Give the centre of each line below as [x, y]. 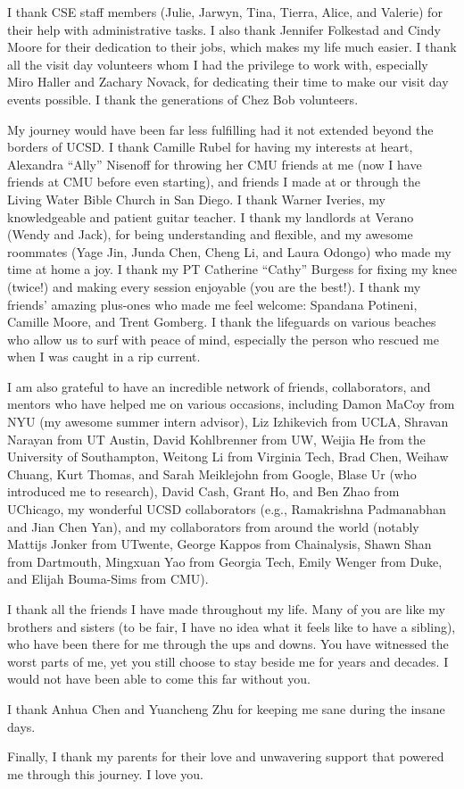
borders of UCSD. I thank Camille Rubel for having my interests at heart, [210, 147]
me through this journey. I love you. [105, 773]
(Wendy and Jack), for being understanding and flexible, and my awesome [210, 234]
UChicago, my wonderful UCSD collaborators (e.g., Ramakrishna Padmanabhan [227, 509]
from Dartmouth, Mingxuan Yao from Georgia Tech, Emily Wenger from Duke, [225, 561]
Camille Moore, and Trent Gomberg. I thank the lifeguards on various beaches [222, 322]
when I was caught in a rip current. [104, 357]
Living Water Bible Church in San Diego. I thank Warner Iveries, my [196, 199]
